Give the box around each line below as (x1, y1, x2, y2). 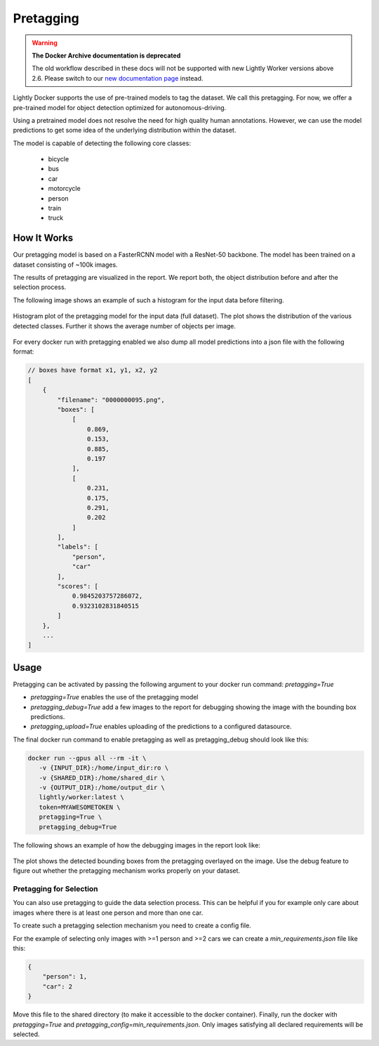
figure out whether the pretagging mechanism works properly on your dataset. (13, 866, 241, 875)
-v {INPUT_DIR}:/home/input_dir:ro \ (39, 764, 168, 772)
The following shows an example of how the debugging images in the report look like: (13, 840, 261, 849)
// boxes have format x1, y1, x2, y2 (27, 366, 158, 375)
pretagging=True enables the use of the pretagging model (30, 693, 199, 702)
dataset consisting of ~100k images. (13, 260, 119, 269)
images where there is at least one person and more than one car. (13, 908, 204, 917)
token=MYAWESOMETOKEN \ (39, 803, 121, 811)
